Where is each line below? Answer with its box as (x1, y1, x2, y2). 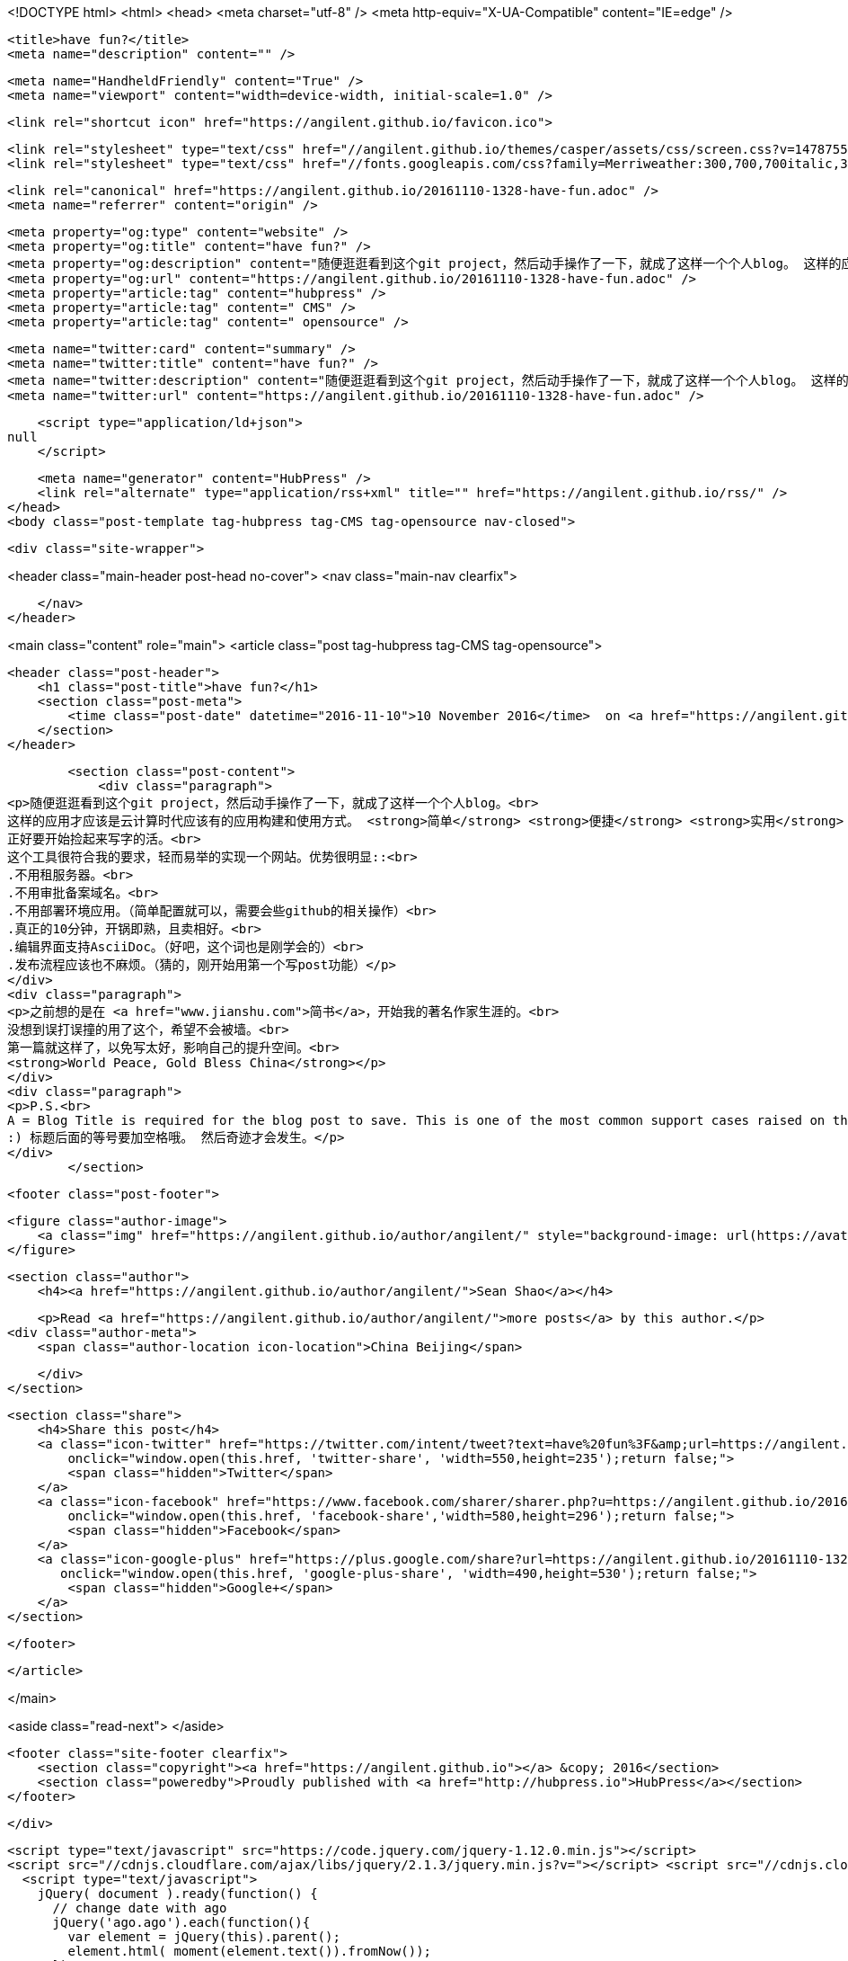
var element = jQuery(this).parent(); (67, 1930, 340, 1944)
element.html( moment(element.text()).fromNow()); (67, 1944, 432, 1958)
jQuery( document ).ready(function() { (37, 1886, 318, 1901)
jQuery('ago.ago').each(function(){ (52, 1915, 311, 1930)
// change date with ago (52, 1901, 227, 1915)
